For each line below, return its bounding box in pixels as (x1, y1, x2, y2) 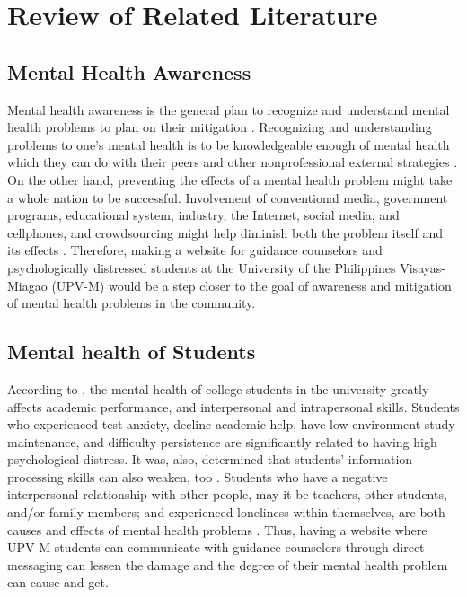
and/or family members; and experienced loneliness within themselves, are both (7, 503, 445, 522)
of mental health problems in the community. (7, 294, 256, 312)
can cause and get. (7, 573, 109, 592)
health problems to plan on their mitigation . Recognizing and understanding (7, 118, 432, 136)
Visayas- (400, 258, 445, 277)
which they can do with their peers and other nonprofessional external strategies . (7, 153, 458, 171)
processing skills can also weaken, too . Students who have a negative (7, 467, 388, 486)
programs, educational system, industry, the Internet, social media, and (7, 206, 400, 224)
